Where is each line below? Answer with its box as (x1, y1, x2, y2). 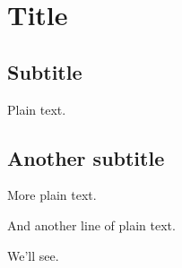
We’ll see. (7, 246, 59, 264)
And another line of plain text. (7, 215, 176, 234)
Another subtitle (7, 143, 165, 171)
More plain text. (7, 186, 97, 204)
